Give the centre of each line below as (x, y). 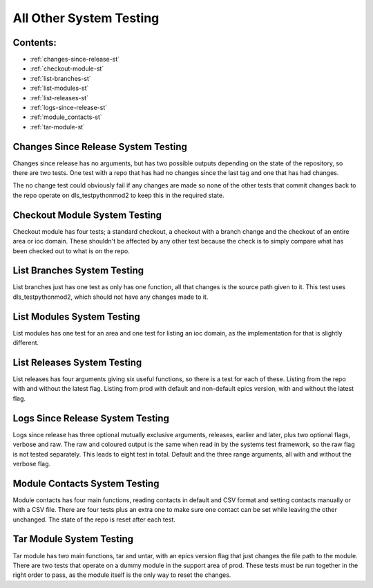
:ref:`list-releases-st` (59, 98)
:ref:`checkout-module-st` (67, 68)
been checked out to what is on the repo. (71, 251)
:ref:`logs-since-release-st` (69, 108)
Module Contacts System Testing (86, 483)
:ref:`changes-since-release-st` (75, 59)
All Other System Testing (86, 18)
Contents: (35, 43)
